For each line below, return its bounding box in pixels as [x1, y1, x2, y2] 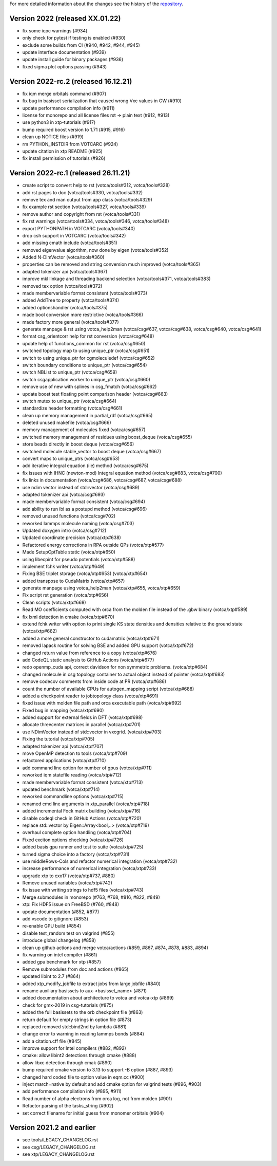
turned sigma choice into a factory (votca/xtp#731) [22, 851, 130, 857]
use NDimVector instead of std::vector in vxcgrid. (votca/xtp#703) [22, 729, 162, 735]
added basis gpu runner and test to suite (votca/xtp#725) [22, 844, 144, 850]
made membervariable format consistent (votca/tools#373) [22, 290, 148, 297]
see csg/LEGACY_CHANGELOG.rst [22, 1144, 96, 1150]
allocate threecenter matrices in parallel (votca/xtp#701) [22, 721, 141, 728]
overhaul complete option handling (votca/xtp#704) [22, 829, 132, 836]
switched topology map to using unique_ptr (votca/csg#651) [22, 347, 150, 354]
